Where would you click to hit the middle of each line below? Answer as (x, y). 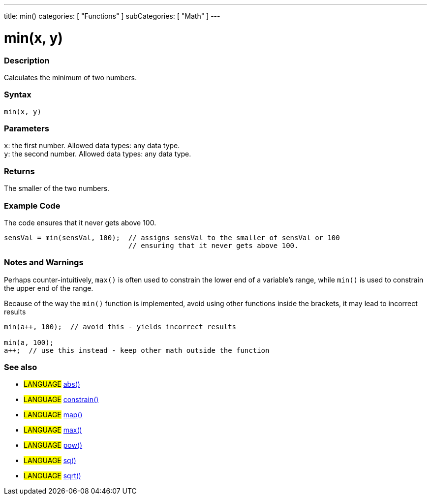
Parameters (27, 128)
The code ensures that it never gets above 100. (80, 222)
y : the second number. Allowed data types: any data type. (98, 154)
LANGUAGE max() (53, 430)
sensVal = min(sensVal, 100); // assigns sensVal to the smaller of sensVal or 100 (172, 237)
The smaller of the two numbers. (57, 188)
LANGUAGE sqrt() (52, 476)
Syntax (18, 95)
